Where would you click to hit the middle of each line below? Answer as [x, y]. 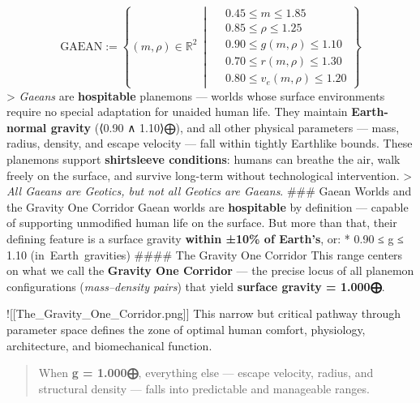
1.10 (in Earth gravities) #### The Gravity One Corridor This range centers [205, 254]
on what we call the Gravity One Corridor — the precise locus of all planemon [210, 270]
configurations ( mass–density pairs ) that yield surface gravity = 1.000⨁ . [196, 286]
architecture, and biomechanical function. [109, 345]
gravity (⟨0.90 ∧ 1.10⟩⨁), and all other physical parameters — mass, [225, 127]
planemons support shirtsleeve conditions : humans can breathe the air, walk [204, 159]
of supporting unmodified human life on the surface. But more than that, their [202, 223]
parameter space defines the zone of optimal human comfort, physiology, [186, 329]
